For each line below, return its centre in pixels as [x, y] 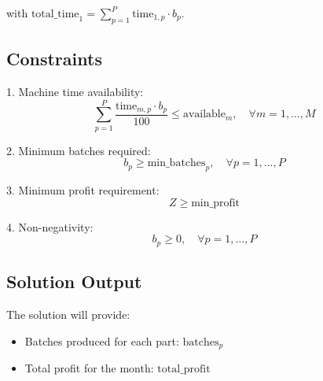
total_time [55, 14]
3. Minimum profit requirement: [83, 190]
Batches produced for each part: [102, 340]
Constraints [54, 59]
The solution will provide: [68, 314]
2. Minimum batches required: [79, 150]
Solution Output [74, 281]
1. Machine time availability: [75, 91]
